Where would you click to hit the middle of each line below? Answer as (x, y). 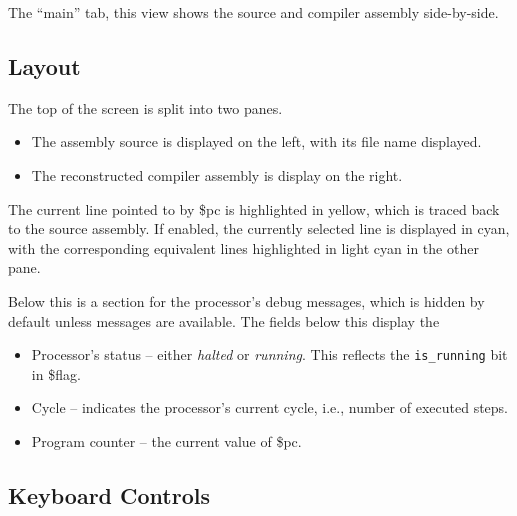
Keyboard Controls (109, 494)
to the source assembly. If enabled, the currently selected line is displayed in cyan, (259, 228)
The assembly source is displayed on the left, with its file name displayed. (256, 141)
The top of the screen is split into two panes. (145, 107)
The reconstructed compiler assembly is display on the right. (217, 174)
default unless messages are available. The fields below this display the (224, 320)
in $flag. (56, 373)
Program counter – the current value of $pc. (166, 440)
